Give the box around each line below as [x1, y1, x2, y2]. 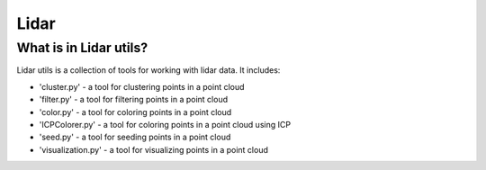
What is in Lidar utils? [16, 40, 148, 56]
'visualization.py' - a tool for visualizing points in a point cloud [39, 144, 269, 155]
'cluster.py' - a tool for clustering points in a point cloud [39, 81, 245, 92]
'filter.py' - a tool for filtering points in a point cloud [39, 94, 229, 105]
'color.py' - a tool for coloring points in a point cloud [39, 106, 232, 117]
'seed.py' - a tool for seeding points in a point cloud [39, 131, 231, 143]
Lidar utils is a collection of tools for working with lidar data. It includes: [16, 65, 281, 76]
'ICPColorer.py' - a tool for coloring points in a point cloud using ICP [39, 119, 292, 130]
